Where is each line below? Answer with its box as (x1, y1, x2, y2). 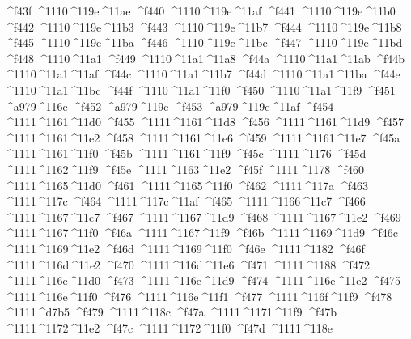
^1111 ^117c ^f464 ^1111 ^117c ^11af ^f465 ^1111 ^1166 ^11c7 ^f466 (4, 193, 366, 210)
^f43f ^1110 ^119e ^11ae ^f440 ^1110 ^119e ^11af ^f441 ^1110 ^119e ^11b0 (4, 2, 396, 19)
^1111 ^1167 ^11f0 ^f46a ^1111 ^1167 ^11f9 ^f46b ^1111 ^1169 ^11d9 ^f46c (4, 224, 398, 241)
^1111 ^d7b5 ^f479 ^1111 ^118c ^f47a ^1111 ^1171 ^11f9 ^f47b (4, 303, 337, 320)
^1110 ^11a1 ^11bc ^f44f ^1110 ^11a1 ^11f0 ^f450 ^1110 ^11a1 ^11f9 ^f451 (4, 81, 396, 98)
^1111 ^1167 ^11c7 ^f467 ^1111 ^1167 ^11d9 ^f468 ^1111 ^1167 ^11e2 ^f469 (4, 208, 401, 225)
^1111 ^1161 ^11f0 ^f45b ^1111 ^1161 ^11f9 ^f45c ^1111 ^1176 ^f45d (4, 145, 367, 162)
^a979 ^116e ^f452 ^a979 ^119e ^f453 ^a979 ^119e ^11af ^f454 (4, 97, 334, 114)
